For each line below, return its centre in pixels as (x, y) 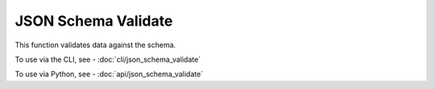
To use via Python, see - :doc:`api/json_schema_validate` (109, 74)
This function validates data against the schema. (95, 45)
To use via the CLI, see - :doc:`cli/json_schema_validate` (108, 59)
